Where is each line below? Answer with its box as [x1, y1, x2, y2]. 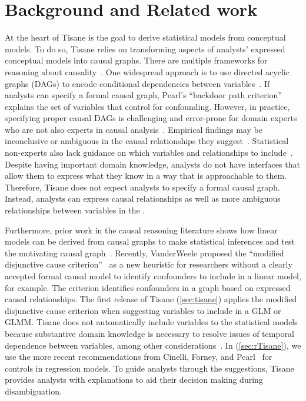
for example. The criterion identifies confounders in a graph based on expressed [5, 281, 291, 293]
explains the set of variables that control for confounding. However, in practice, [5, 100, 290, 112]
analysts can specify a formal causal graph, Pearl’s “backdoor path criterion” [5, 89, 282, 101]
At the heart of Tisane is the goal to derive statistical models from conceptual [5, 31, 286, 44]
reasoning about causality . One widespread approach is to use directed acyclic [5, 65, 290, 78]
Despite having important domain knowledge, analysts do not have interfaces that [5, 158, 300, 170]
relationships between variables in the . [5, 204, 145, 216]
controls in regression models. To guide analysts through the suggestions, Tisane [5, 362, 294, 374]
